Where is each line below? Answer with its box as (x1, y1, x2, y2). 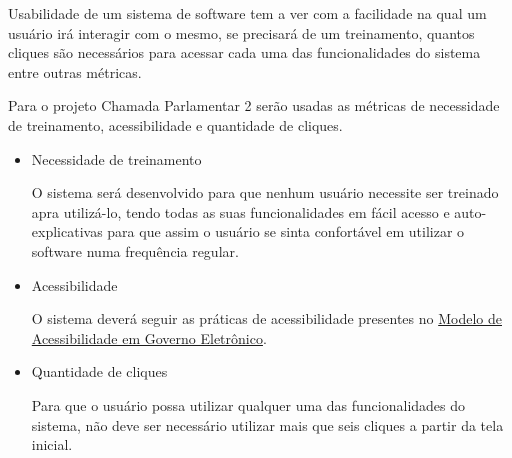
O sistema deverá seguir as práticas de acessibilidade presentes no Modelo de (31, 308, 502, 329)
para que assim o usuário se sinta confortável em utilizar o (107, 221, 465, 242)
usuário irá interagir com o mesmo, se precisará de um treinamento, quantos (8, 22, 475, 43)
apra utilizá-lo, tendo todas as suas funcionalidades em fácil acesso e (31, 201, 450, 222)
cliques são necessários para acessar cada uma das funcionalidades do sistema (8, 42, 481, 63)
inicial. (31, 434, 73, 455)
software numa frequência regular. (31, 240, 239, 261)
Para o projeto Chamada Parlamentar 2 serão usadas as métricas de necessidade (8, 95, 500, 116)
